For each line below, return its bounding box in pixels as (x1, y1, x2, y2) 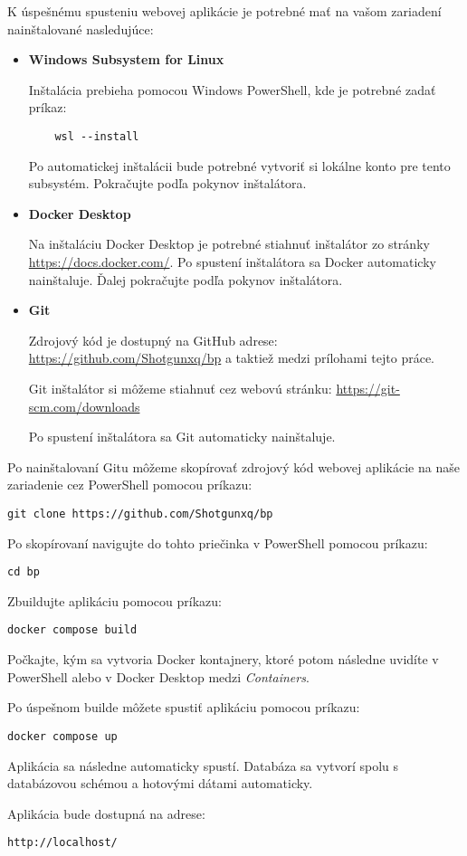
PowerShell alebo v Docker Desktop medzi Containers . (7, 667, 310, 686)
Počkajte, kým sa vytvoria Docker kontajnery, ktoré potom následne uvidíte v (7, 650, 439, 669)
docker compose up (7, 729, 118, 743)
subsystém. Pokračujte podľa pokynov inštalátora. (28, 174, 307, 193)
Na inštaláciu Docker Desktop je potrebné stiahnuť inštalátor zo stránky (28, 234, 430, 253)
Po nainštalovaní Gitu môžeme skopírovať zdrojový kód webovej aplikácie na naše (7, 457, 460, 476)
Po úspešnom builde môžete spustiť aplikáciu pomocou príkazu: (7, 698, 360, 717)
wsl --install (54, 129, 139, 143)
